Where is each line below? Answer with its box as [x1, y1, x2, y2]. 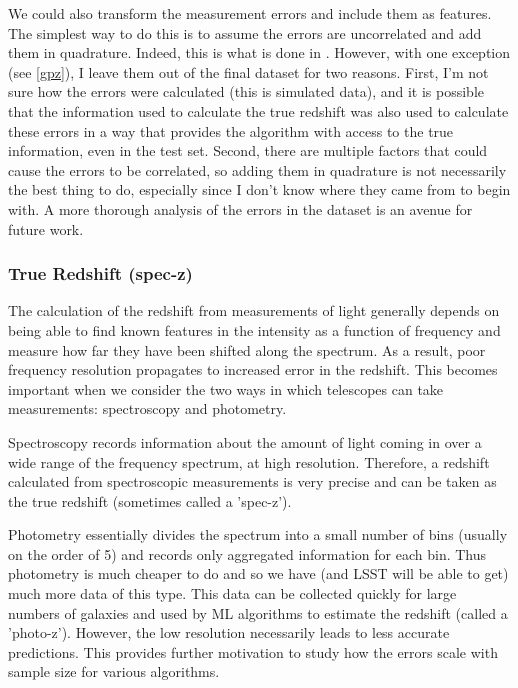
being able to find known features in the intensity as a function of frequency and [8, 319, 501, 340]
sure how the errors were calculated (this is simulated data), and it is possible [8, 81, 484, 102]
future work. [8, 218, 84, 239]
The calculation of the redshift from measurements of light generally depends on [8, 300, 500, 321]
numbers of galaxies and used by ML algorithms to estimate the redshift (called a [8, 602, 508, 623]
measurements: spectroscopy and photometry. [8, 398, 287, 419]
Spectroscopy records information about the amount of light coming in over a [8, 431, 482, 452]
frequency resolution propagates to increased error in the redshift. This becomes [8, 359, 498, 380]
